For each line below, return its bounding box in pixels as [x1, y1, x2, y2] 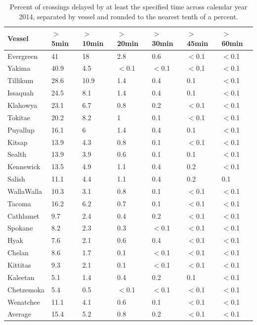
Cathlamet [7, 210, 40, 221]
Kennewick [7, 161, 41, 172]
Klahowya [7, 100, 38, 110]
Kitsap [7, 137, 28, 147]
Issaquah [7, 88, 34, 98]
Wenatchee [7, 296, 40, 307]
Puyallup [7, 124, 35, 135]
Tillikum [7, 75, 34, 86]
